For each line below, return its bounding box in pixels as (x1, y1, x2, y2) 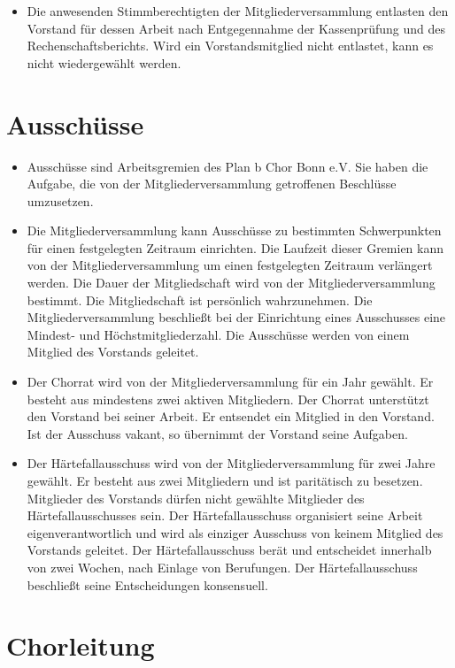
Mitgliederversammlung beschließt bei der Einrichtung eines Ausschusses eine (27, 308, 446, 326)
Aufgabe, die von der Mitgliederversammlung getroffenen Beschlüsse (27, 174, 397, 193)
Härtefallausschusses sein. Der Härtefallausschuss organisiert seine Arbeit (27, 506, 423, 525)
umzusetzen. (27, 191, 94, 210)
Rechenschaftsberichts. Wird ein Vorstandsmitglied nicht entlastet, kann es (27, 36, 434, 55)
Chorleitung (6, 627, 155, 664)
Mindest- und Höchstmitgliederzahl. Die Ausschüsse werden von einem (27, 325, 410, 343)
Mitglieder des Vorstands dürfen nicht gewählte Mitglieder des (27, 488, 365, 507)
